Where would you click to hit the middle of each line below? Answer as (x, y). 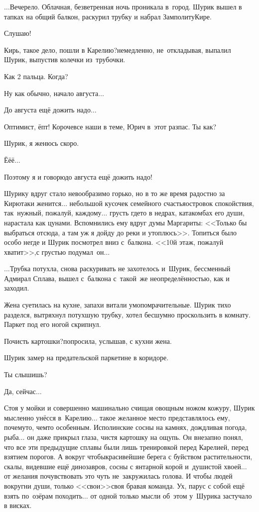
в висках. (18, 505)
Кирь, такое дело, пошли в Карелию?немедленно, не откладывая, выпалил (118, 50)
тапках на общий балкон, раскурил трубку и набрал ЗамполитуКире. (108, 16)
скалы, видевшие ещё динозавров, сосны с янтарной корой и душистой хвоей (123, 466)
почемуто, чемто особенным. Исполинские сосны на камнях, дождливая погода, (126, 427)
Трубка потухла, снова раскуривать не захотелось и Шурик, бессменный (120, 268)
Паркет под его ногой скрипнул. (53, 324)
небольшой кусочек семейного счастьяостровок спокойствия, (162, 203)
